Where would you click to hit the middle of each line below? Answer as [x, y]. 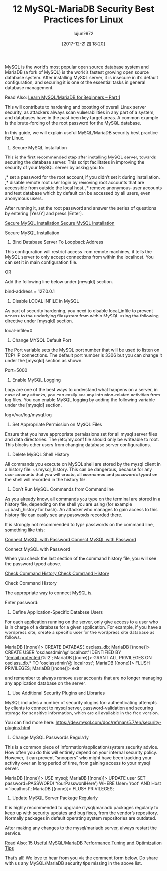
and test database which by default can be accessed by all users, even [78, 193]
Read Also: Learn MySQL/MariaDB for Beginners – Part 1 [63, 97]
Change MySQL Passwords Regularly [51, 737]
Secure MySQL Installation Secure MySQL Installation [60, 223]
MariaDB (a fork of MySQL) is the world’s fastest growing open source [77, 72]
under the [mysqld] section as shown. [44, 360]
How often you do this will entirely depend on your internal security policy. [81, 752]
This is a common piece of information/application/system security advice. [82, 747]
